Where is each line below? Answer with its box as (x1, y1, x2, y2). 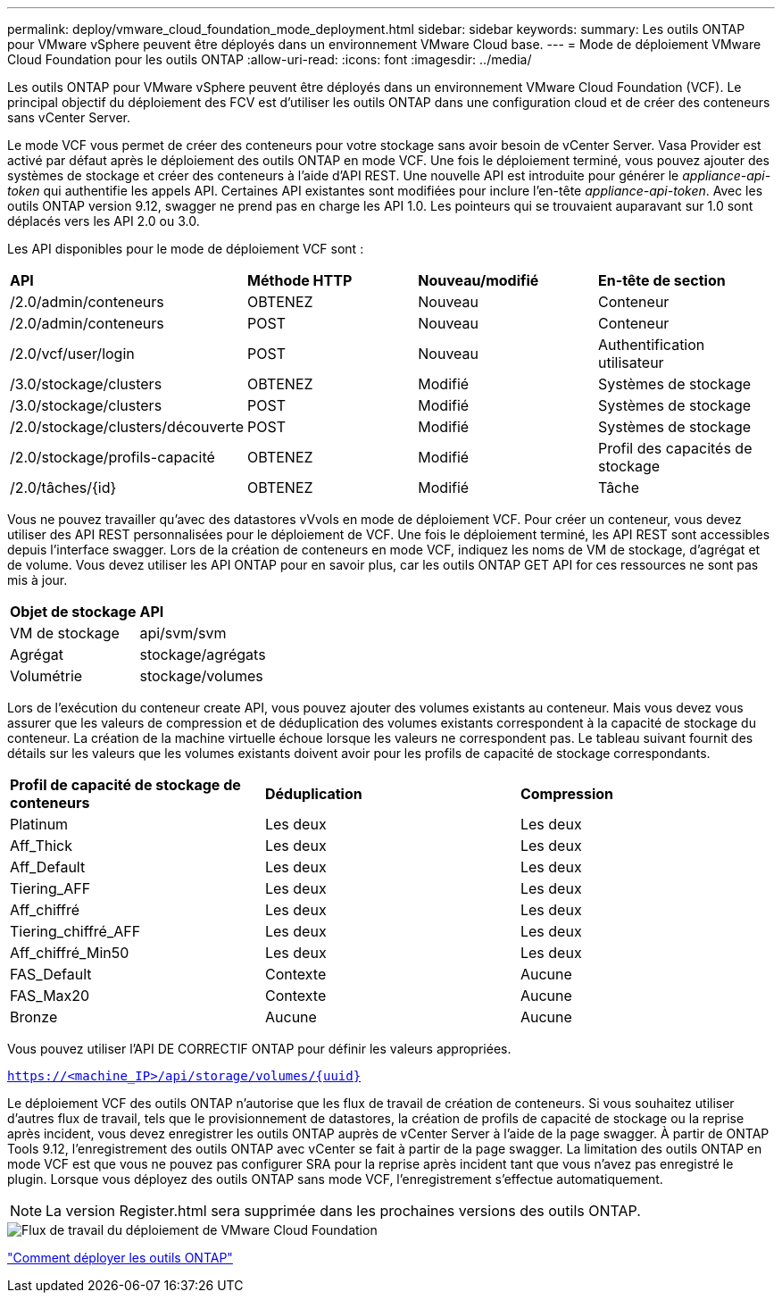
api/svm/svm (139, 624, 227, 642)
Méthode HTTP (247, 271, 353, 289)
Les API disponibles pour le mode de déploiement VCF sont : (7, 241, 364, 256)
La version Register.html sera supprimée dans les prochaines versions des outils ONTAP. (46, 1202, 641, 1220)
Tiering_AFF (10, 879, 91, 897)
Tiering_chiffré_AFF (10, 922, 141, 940)
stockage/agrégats (139, 646, 266, 663)
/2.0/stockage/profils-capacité (10, 448, 215, 466)
